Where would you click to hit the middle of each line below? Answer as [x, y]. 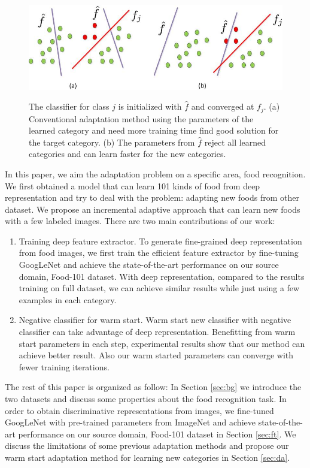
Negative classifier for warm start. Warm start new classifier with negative [155, 320]
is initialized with [150, 106]
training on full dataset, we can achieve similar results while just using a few [159, 288]
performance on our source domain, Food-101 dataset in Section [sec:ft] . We [157, 434]
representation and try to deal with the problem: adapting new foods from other [152, 197]
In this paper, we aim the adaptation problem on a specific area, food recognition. [155, 173]
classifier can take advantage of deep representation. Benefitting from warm [157, 332]
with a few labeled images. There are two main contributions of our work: [140, 221]
